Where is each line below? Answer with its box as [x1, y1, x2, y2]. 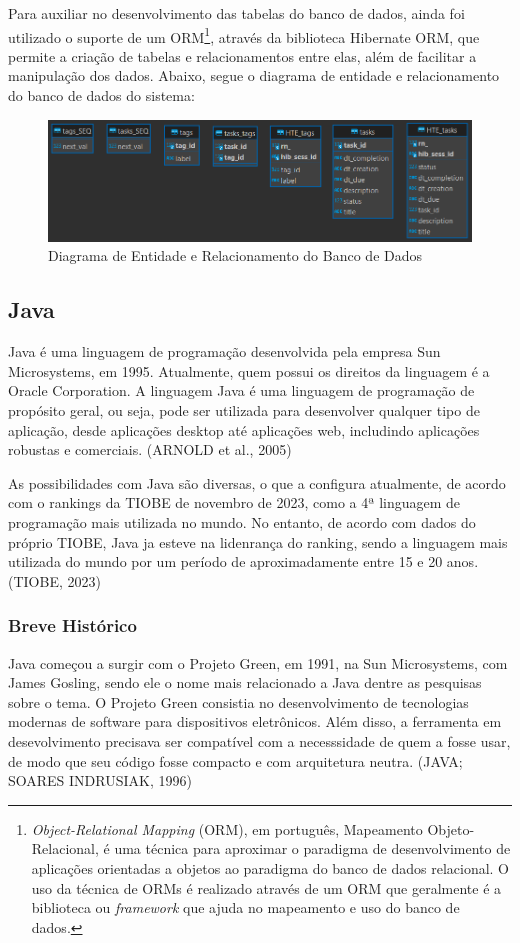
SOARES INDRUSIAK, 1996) [8, 770, 192, 791]
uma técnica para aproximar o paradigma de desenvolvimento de [114, 838, 511, 859]
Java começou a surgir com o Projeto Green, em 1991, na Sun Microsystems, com [8, 652, 508, 673]
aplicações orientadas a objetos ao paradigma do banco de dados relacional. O [31, 857, 509, 878]
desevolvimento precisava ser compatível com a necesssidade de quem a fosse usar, [8, 731, 511, 751]
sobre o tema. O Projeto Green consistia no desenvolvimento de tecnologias [8, 691, 469, 712]
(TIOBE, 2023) [8, 570, 101, 591]
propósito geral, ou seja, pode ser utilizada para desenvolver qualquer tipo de [8, 400, 480, 421]
